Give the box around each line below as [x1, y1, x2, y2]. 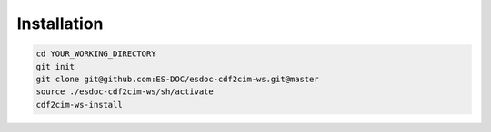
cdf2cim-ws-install [35, 99, 123, 109]
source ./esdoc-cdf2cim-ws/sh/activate [35, 87, 214, 97]
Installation [16, 14, 104, 33]
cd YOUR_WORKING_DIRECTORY [35, 49, 156, 59]
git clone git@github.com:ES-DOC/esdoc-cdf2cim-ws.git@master [35, 73, 319, 84]
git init [35, 61, 75, 71]
